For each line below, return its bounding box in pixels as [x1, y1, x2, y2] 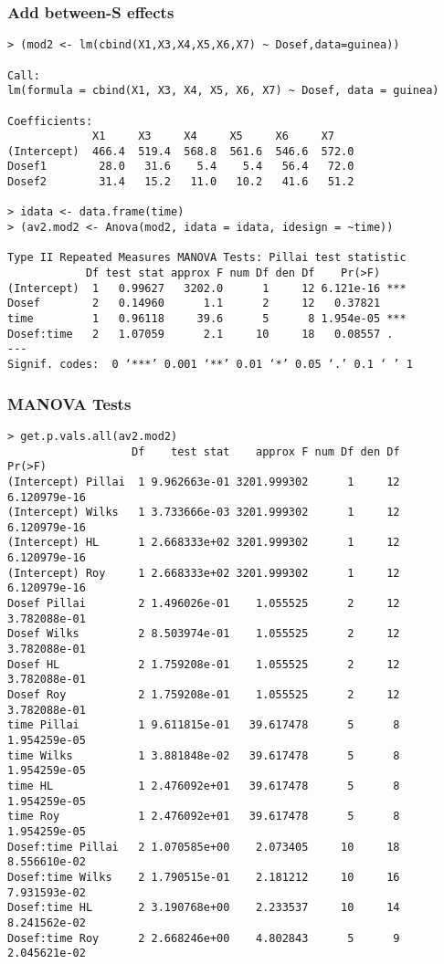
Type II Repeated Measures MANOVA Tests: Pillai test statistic [7, 251, 407, 265]
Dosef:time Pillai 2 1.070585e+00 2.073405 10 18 [7, 840, 400, 854]
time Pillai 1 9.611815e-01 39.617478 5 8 [7, 718, 400, 732]
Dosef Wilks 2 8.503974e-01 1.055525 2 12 [7, 627, 400, 641]
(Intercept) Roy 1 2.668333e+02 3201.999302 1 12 [7, 566, 400, 580]
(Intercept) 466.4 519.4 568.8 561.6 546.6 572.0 [7, 144, 354, 158]
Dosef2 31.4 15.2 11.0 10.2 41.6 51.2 [7, 175, 354, 189]
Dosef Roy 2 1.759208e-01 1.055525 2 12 [7, 688, 400, 702]
